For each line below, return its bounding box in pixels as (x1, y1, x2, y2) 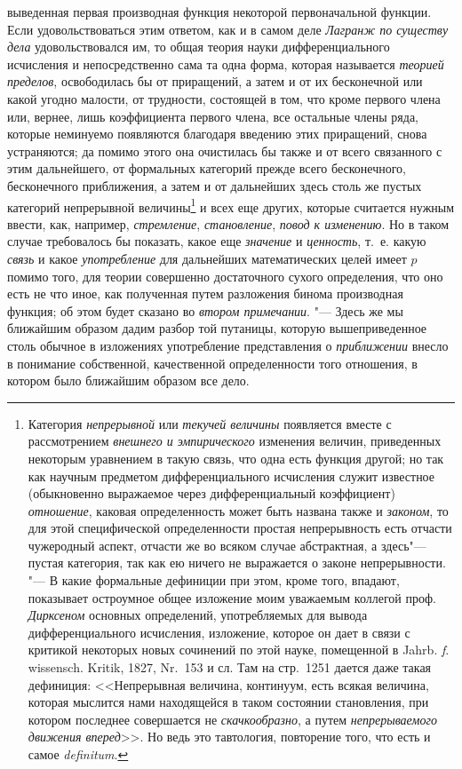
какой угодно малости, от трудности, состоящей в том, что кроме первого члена (7, 89, 441, 107)
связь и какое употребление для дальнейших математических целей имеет (7, 249, 407, 267)
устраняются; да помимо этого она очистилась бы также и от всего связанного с (7, 141, 442, 160)
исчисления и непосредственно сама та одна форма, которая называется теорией (7, 54, 444, 73)
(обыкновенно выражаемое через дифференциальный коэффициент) (28, 484, 395, 503)
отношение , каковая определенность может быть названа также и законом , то (28, 501, 449, 519)
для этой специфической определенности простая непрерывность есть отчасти (28, 519, 452, 537)
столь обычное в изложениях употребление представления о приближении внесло (7, 336, 449, 354)
